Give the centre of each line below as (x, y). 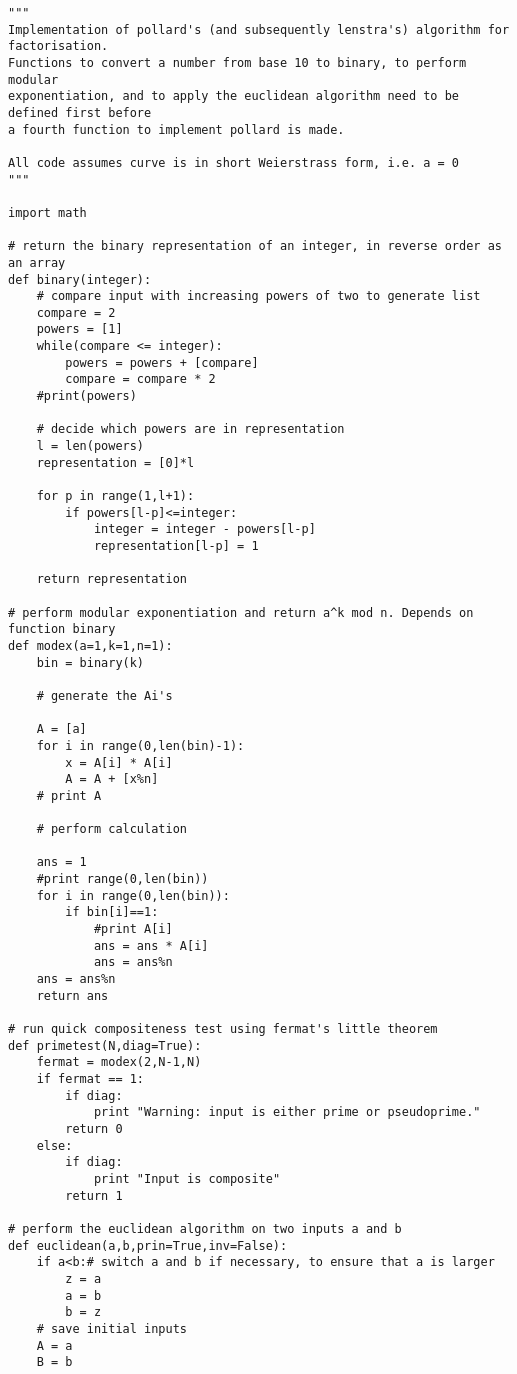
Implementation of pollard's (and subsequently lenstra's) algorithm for (259, 29)
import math (47, 212)
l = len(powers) (90, 446)
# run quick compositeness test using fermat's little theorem (223, 1029)
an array (37, 262)
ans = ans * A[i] (151, 945)
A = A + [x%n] (112, 779)
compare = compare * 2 (140, 379)
